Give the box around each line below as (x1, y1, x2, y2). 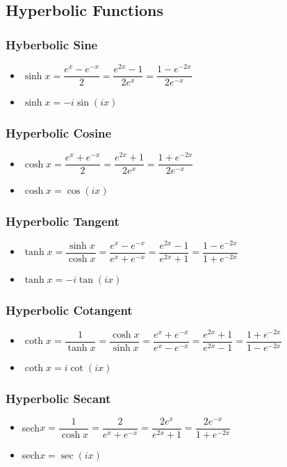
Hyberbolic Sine (6, 35, 98, 53)
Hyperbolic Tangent (6, 212, 120, 229)
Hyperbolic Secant (6, 389, 111, 407)
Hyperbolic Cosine (6, 124, 112, 141)
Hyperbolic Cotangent (6, 301, 133, 318)
